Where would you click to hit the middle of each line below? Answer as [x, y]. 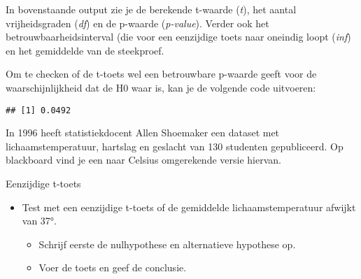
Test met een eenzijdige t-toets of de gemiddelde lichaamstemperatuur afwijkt [189, 207]
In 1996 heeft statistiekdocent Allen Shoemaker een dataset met [143, 133]
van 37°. [39, 221]
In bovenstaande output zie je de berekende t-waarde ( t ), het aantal [151, 9]
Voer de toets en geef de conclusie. [113, 267]
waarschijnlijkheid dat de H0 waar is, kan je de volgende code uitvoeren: [161, 87]
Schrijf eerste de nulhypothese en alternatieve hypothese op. [167, 244]
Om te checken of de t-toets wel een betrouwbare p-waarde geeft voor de [161, 74]
